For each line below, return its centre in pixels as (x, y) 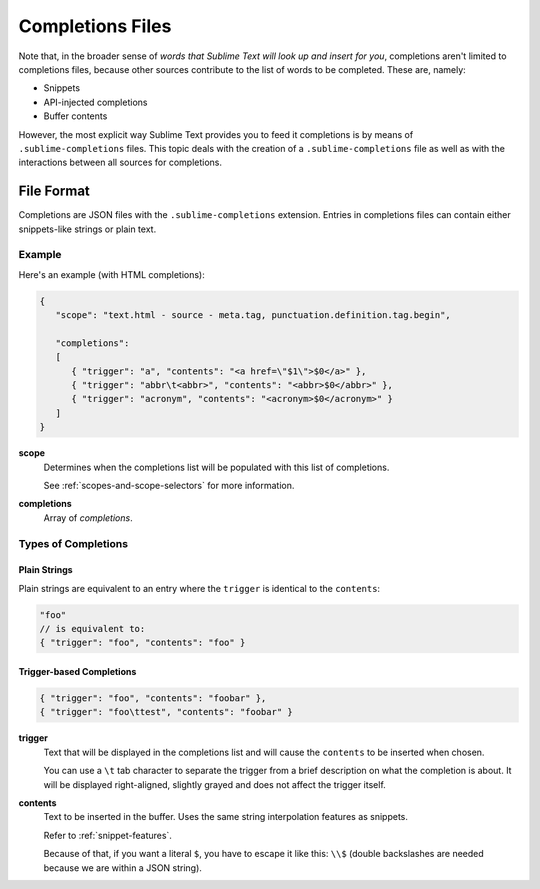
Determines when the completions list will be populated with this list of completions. (216, 467)
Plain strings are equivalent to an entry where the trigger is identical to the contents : (199, 588)
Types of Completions (73, 543)
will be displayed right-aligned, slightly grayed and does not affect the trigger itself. (215, 784)
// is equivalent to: (92, 629)
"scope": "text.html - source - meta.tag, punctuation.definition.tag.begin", (253, 315)
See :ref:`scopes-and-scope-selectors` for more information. (169, 485)
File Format (54, 191)
